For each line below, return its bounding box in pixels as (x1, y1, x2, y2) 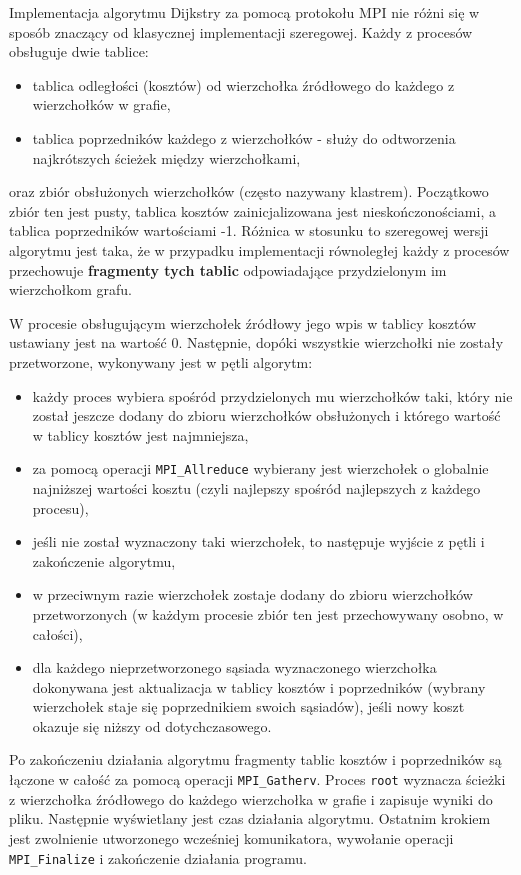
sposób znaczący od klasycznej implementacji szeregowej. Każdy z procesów (9, 21, 473, 42)
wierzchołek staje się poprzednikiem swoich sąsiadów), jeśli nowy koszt (32, 696, 465, 717)
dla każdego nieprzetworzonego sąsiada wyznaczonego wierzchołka (32, 657, 437, 678)
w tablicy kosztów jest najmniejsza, (32, 424, 249, 445)
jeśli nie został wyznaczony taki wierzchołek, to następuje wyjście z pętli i (32, 531, 485, 552)
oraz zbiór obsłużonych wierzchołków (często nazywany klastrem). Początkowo (9, 181, 489, 202)
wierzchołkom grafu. (9, 279, 133, 300)
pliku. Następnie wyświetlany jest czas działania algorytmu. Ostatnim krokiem (9, 808, 491, 829)
